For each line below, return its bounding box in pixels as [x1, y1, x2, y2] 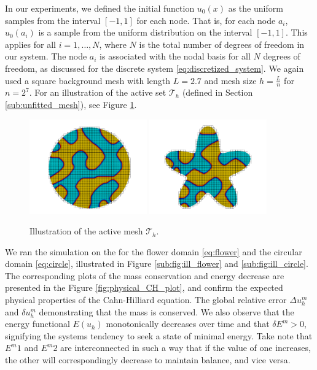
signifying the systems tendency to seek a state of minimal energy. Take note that [5, 329, 313, 342]
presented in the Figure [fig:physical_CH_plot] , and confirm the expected [5, 281, 283, 294]
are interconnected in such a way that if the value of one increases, [60, 341, 311, 354]
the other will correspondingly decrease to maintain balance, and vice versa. [5, 353, 291, 366]
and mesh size [204, 74, 257, 87]
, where [99, 37, 127, 50]
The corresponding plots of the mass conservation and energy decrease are [5, 269, 284, 282]
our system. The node [5, 50, 87, 63]
